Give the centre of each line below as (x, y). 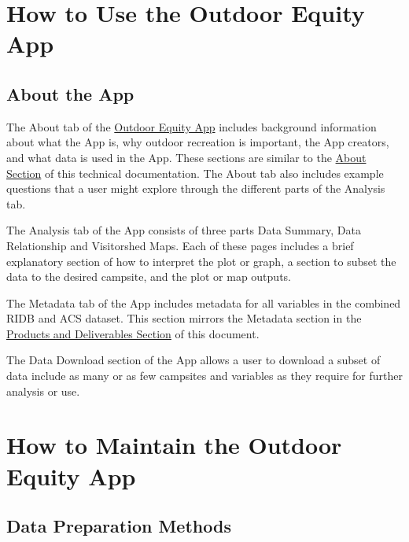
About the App (70, 93)
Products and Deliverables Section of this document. (133, 333)
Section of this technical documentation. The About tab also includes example (195, 173)
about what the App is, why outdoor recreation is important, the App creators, (198, 142)
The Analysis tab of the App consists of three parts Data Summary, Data (184, 230)
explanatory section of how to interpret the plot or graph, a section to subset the (201, 261)
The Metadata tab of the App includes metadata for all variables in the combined (204, 302)
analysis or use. (43, 391)
